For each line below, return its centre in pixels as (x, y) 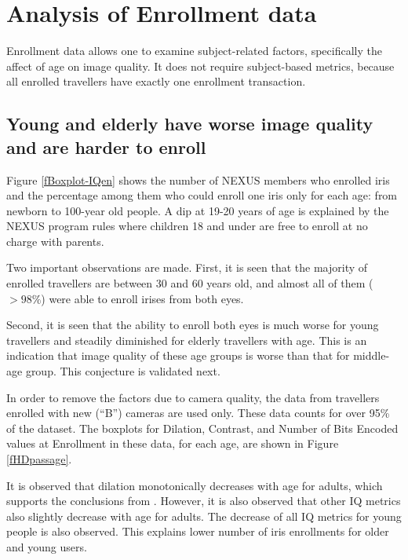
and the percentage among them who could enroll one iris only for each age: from (202, 195)
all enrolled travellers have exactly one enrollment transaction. (156, 81)
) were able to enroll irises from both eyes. (142, 298)
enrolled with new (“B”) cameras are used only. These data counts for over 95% (198, 413)
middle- (372, 355)
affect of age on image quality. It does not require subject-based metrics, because (200, 66)
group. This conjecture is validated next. (123, 371)
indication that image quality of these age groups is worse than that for (178, 355)
